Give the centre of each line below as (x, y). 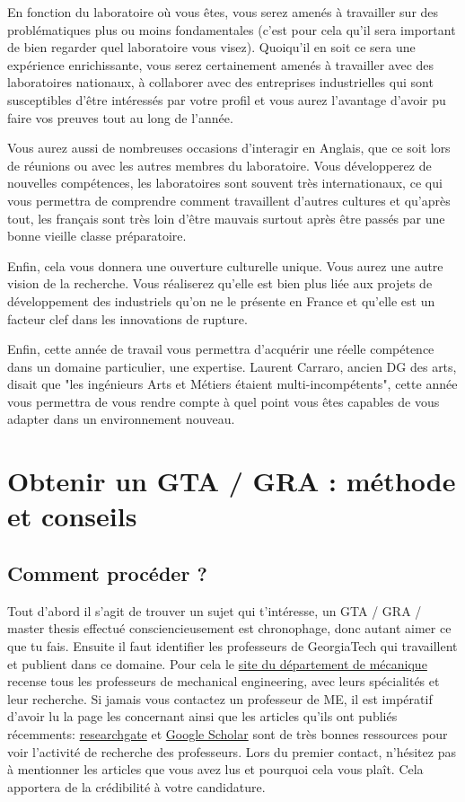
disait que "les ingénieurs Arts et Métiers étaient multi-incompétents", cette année (232, 384)
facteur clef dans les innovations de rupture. (127, 318)
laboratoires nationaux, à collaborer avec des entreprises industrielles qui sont (220, 82)
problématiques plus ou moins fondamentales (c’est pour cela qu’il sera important (232, 29)
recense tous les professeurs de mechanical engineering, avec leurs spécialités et (224, 681)
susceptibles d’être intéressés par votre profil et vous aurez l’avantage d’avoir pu (227, 99)
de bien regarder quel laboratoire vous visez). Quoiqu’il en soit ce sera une (211, 47)
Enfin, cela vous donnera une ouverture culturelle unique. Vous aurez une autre (225, 265)
